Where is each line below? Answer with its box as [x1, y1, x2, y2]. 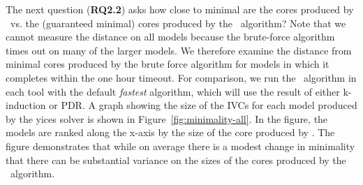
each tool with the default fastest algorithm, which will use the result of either [6, 84, 340, 98]
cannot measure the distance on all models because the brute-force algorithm [6, 29, 335, 44]
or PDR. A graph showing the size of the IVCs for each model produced [49, 98, 357, 112]
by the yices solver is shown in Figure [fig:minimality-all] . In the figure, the [6, 111, 328, 126]
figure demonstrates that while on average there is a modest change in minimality [6, 138, 355, 153]
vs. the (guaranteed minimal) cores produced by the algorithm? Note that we [10, 15, 346, 30]
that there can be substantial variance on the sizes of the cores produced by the [6, 152, 346, 167]
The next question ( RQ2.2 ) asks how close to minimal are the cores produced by [6, 2, 354, 16]
